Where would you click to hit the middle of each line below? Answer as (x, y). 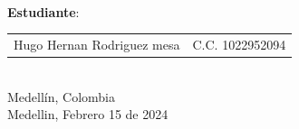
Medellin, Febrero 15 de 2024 (88, 114)
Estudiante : (43, 11)
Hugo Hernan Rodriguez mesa (97, 44)
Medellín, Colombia (62, 96)
